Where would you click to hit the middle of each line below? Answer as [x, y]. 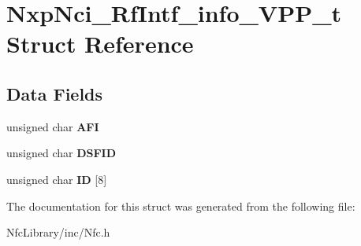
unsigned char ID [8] [57, 179]
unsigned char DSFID [61, 153]
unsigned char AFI [53, 126]
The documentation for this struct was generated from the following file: [181, 206]
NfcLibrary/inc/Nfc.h [58, 232]
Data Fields [55, 93]
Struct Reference [100, 44]
